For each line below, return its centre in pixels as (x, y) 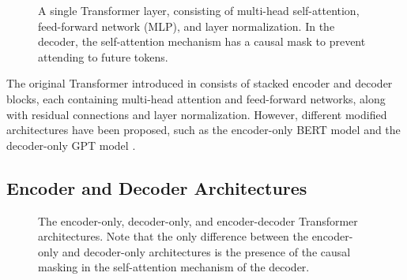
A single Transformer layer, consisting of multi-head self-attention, (199, 10)
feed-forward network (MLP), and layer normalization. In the (187, 26)
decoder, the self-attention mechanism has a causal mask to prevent (202, 41)
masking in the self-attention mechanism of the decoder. (174, 267)
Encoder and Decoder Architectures (157, 187)
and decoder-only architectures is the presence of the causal (206, 251)
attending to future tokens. (103, 56)
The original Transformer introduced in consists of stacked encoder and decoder (200, 83)
